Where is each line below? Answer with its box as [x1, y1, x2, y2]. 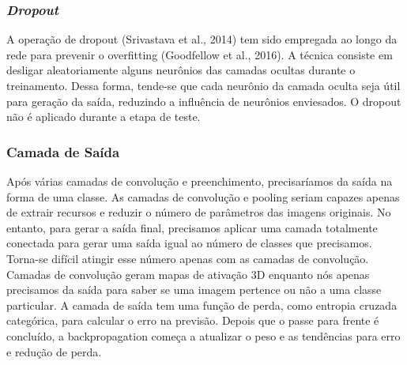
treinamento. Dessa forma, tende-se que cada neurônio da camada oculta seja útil [6, 77, 401, 93]
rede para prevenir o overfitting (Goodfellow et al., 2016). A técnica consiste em [6, 46, 393, 62]
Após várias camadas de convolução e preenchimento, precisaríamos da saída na [6, 173, 393, 189]
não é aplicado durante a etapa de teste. [6, 108, 201, 125]
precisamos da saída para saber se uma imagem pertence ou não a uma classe [6, 281, 382, 298]
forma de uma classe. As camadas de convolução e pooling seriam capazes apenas [6, 188, 400, 205]
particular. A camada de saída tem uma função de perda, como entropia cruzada [6, 296, 398, 313]
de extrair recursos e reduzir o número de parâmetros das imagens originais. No [6, 204, 391, 220]
